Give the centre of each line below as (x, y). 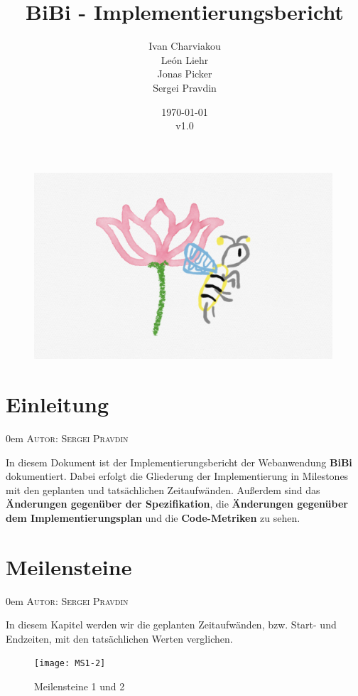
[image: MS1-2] (70, 664)
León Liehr (185, 59)
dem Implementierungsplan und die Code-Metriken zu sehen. (153, 517)
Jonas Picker (185, 74)
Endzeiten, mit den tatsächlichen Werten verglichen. (119, 638)
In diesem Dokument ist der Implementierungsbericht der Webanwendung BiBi (179, 462)
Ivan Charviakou (185, 46)
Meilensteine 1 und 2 (80, 686)
